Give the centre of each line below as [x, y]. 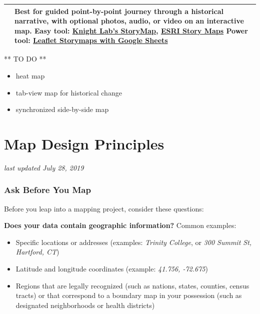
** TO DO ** [25, 59]
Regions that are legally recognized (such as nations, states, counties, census [132, 285]
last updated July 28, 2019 [44, 167]
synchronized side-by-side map [62, 109]
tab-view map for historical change [69, 92]
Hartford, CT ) [37, 252]
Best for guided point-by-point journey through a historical [119, 11]
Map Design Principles [84, 143]
